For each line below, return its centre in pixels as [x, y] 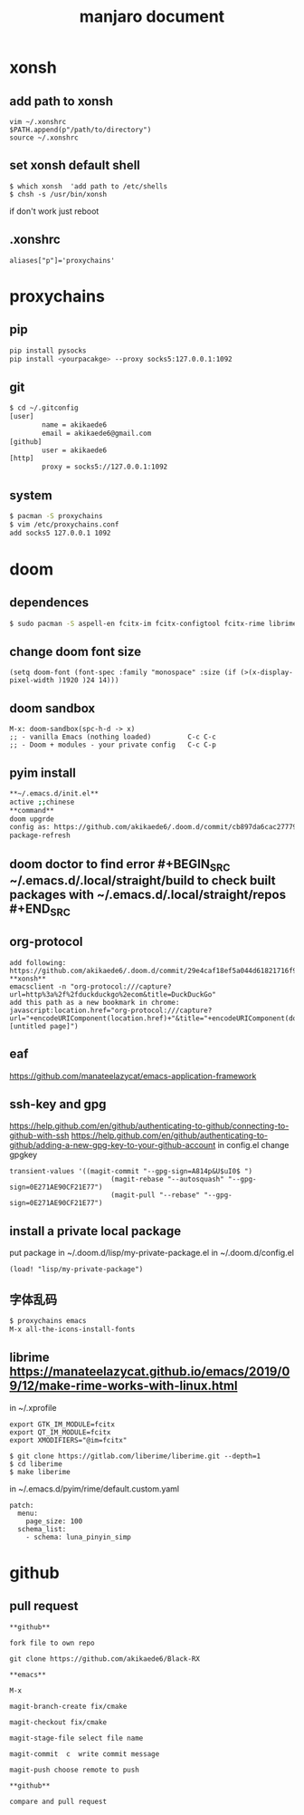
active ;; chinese [42, 802]
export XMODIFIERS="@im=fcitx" [68, 1440]
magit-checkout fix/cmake [58, 1722]
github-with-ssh [39, 1135]
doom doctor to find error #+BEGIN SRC [120, 865]
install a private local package [95, 1231]
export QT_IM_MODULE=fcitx [60, 1432]
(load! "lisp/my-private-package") [76, 1270]
